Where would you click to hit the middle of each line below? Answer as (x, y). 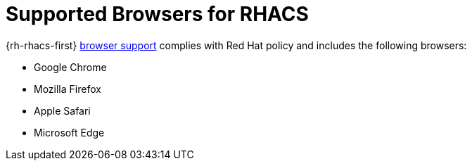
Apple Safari (62, 110)
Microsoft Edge (69, 132)
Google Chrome (70, 67)
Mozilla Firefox (68, 89)
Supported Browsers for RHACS (157, 14)
